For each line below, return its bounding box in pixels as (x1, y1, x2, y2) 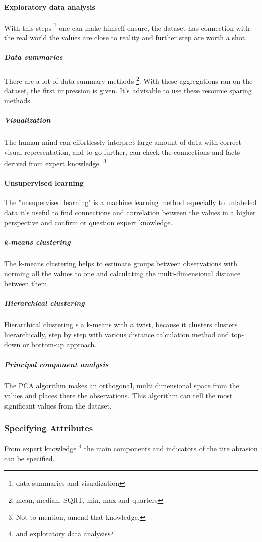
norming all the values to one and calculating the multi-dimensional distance (4, 268, 241, 279)
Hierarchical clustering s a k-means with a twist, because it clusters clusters (4, 319, 238, 330)
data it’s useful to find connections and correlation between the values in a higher (4, 207, 256, 218)
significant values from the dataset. (4, 400, 112, 411)
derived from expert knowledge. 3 (4, 157, 107, 169)
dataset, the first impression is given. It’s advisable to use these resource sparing (4, 85, 252, 96)
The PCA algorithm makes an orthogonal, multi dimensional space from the (4, 380, 239, 391)
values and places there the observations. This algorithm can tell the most (4, 390, 233, 401)
